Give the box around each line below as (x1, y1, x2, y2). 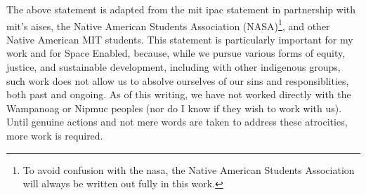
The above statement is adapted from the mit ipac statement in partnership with (6, 2, 356, 16)
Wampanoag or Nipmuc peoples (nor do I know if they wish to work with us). (6, 100, 342, 115)
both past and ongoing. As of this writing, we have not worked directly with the (6, 87, 351, 102)
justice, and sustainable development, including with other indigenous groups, (6, 60, 341, 74)
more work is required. (6, 128, 103, 142)
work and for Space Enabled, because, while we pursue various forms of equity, (6, 46, 346, 60)
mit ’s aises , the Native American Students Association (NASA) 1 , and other (6, 16, 330, 33)
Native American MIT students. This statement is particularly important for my (6, 32, 353, 46)
